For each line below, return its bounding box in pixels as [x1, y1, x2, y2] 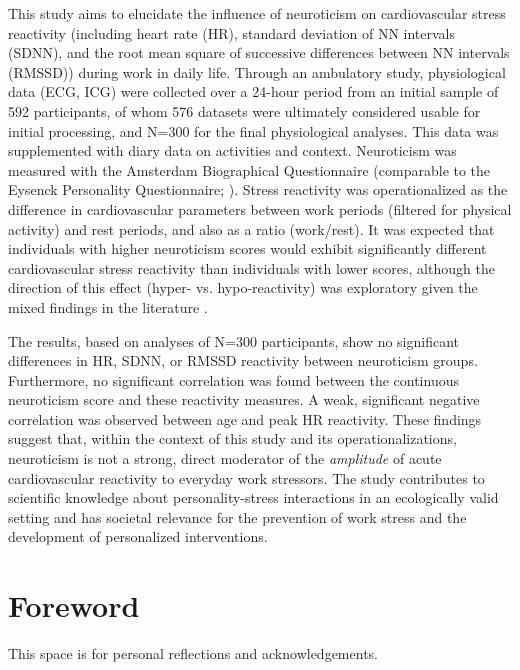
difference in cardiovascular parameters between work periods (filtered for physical [8, 198, 512, 219]
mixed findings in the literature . [8, 296, 208, 317]
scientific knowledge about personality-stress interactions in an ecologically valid [8, 487, 499, 508]
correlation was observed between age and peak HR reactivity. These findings [8, 408, 482, 429]
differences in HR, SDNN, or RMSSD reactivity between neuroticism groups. [8, 350, 478, 371]
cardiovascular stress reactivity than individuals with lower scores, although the [8, 257, 495, 278]
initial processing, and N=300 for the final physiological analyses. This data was [8, 120, 499, 141]
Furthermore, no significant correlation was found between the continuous [8, 369, 459, 390]
